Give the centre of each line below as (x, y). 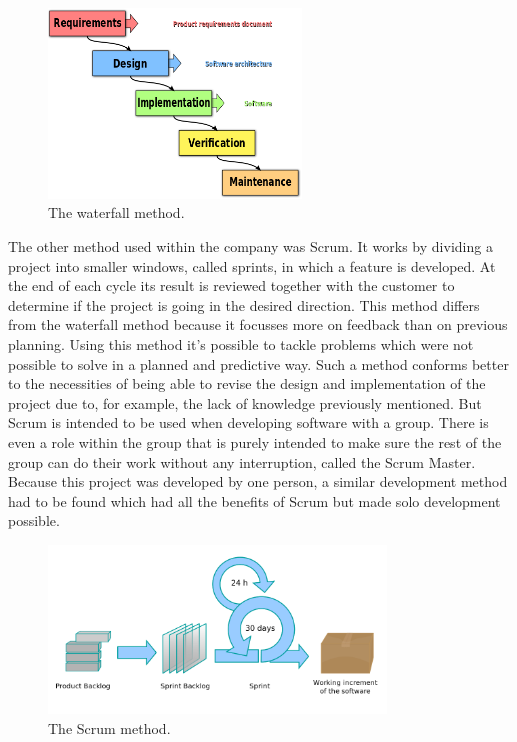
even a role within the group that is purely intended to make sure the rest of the (255, 441)
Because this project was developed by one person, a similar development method (258, 481)
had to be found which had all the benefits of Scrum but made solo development (254, 500)
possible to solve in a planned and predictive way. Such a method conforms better (258, 363)
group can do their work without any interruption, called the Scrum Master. (242, 461)
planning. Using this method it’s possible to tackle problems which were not (241, 343)
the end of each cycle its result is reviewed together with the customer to (231, 285)
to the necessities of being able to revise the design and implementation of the (247, 383)
